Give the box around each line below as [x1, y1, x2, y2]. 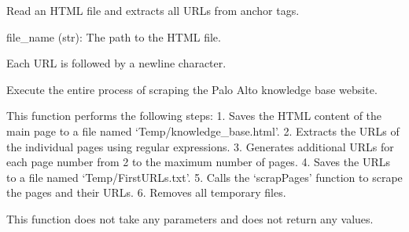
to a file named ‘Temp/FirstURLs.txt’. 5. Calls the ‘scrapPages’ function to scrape [6, 169, 403, 185]
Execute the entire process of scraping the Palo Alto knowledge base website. [6, 81, 378, 97]
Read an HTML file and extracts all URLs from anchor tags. [6, 2, 300, 18]
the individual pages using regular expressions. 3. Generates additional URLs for [6, 138, 394, 154]
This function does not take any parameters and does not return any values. [6, 210, 374, 227]
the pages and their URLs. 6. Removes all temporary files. [6, 184, 286, 201]
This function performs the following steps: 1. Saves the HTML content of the [6, 107, 382, 124]
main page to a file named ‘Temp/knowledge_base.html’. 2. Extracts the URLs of [6, 122, 400, 139]
